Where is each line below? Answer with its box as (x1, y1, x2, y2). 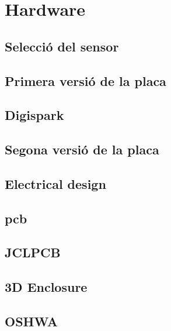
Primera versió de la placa (5, 71, 166, 89)
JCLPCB (5, 243, 61, 261)
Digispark (5, 106, 64, 124)
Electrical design (5, 174, 106, 192)
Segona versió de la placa (5, 140, 159, 158)
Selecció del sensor (5, 37, 119, 55)
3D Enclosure (5, 278, 88, 296)
